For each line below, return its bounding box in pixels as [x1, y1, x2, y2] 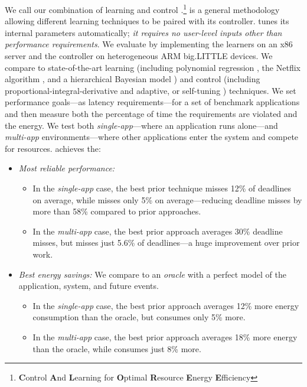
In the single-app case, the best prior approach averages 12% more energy [32, 299, 299, 311]
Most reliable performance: [18, 162, 115, 174]
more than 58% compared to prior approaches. [32, 205, 201, 217]
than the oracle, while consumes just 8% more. [32, 342, 201, 355]
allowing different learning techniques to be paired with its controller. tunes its [5, 15, 289, 27]
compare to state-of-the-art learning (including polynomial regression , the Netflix [5, 61, 301, 73]
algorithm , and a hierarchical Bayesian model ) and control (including [5, 73, 260, 85]
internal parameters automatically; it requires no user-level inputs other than [5, 26, 282, 38]
